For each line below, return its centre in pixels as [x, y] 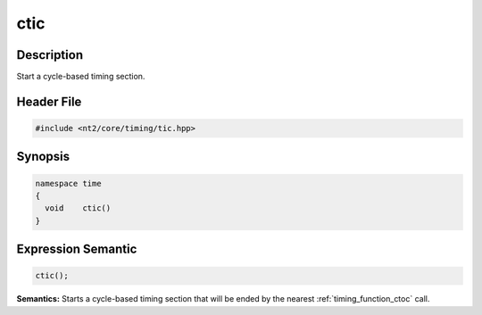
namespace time [68, 183]
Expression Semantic [77, 249]
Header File [49, 101]
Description [50, 55]
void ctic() [78, 208]
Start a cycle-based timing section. [81, 77]
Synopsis [43, 157]
